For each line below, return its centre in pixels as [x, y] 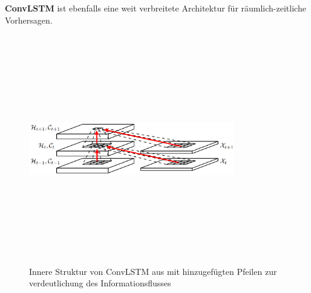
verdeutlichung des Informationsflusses [100, 283]
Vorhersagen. [29, 20]
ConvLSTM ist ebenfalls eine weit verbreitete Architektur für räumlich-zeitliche [155, 8]
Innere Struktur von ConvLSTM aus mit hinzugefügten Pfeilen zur [153, 271]
